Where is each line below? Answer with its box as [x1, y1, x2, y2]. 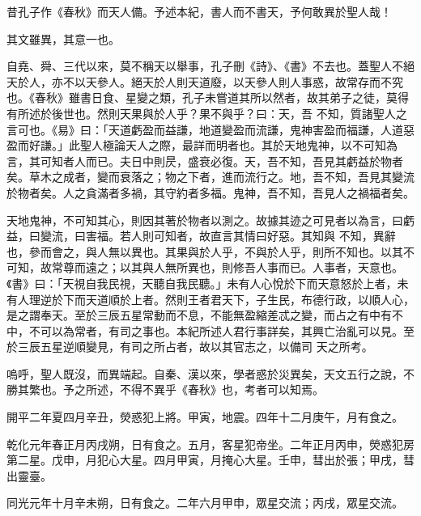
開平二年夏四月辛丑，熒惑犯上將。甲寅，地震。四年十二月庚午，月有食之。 [6, 408, 403, 425]
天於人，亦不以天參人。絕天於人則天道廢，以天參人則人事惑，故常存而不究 [6, 73, 403, 90]
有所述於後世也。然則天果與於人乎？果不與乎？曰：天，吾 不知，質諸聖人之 [6, 104, 407, 121]
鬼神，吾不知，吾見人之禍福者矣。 [232, 184, 415, 201]
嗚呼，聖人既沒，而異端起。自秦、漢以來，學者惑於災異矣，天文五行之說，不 [6, 365, 415, 382]
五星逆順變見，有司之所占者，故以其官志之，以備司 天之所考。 [40, 338, 373, 355]
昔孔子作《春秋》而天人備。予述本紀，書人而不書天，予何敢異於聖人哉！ [6, 3, 392, 19]
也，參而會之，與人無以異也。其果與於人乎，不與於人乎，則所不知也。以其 [6, 243, 403, 260]
